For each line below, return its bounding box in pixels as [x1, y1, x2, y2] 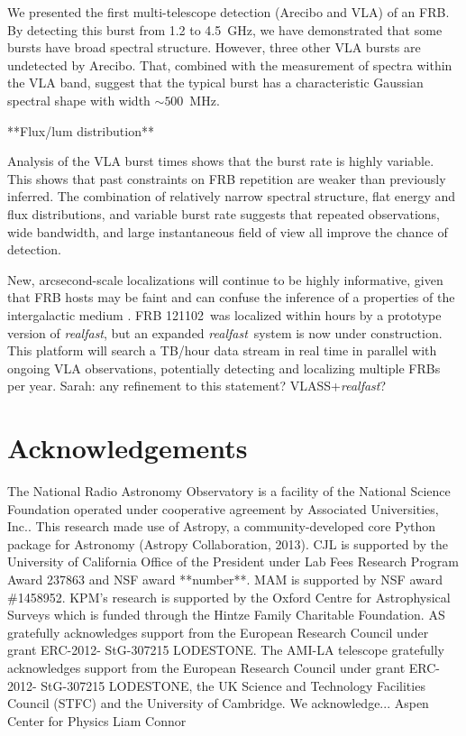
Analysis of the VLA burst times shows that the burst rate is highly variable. [7, 152, 434, 170]
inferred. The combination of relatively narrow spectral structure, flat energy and [7, 187, 456, 206]
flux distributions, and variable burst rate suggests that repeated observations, [7, 204, 441, 223]
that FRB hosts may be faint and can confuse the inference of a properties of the [7, 288, 455, 307]
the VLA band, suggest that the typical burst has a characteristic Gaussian [7, 73, 424, 92]
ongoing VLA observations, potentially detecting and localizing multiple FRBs [7, 358, 441, 377]
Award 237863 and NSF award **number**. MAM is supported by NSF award [7, 569, 443, 588]
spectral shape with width [7, 90, 151, 109]
